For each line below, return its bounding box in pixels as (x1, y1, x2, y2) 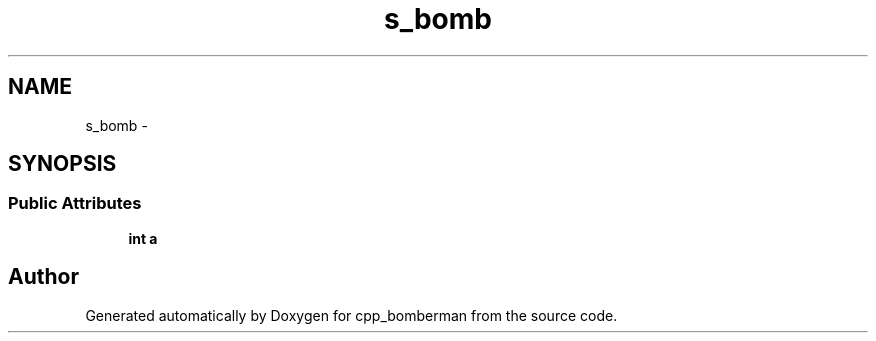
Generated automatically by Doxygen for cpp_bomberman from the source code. (85, 306, 618, 324)
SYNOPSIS (8, 151, 117, 177)
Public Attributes (8, 193, 142, 214)
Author (8, 264, 79, 290)
